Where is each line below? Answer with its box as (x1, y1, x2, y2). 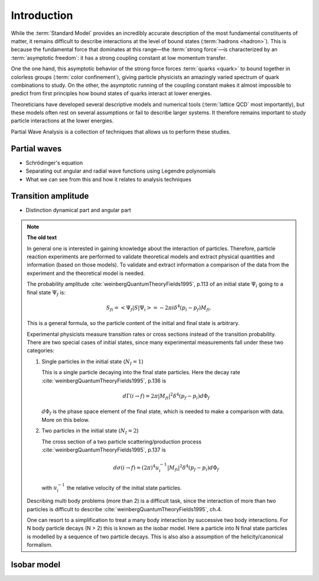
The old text (27, 234, 57, 241)
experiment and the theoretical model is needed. (27, 270, 145, 277)
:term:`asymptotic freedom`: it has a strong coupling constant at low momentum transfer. (11, 54, 227, 61)
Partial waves (11, 144, 62, 154)
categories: (27, 347, 54, 354)
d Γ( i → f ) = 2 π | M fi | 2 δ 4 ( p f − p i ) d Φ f (122, 392, 210, 401)
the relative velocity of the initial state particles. (66, 484, 182, 491)
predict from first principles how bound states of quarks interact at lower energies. (11, 90, 212, 97)
